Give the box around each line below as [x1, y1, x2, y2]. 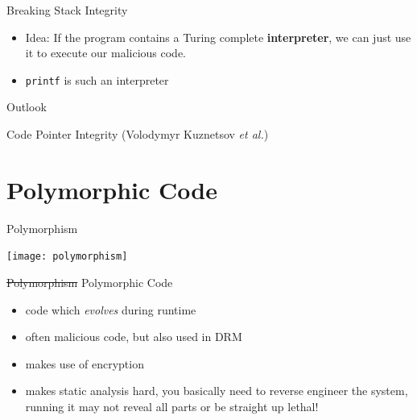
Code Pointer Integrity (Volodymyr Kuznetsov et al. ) [6, 126, 269, 143]
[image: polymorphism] [6, 251, 128, 263]
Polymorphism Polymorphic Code [6, 274, 173, 290]
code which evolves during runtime [25, 301, 196, 318]
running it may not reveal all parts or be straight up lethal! [25, 397, 319, 414]
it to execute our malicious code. [25, 44, 187, 61]
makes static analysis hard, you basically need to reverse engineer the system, [25, 382, 408, 399]
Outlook [6, 98, 47, 115]
